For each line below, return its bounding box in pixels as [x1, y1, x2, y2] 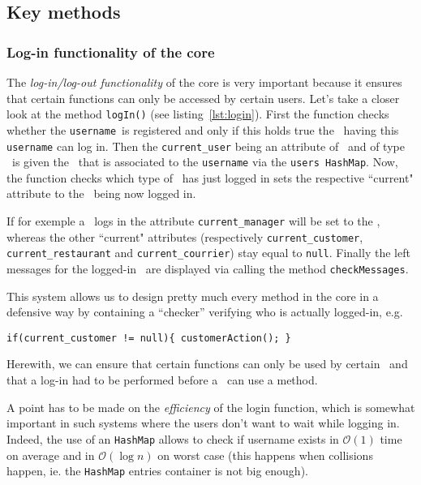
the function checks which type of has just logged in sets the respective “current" [6, 169, 414, 186]
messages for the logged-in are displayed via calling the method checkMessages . [6, 260, 409, 277]
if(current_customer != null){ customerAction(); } [6, 332, 291, 344]
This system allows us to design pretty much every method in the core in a [6, 287, 379, 304]
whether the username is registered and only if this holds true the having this [6, 121, 399, 138]
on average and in [6, 446, 95, 463]
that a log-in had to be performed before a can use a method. [6, 371, 318, 388]
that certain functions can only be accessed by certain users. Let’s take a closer [6, 89, 400, 106]
